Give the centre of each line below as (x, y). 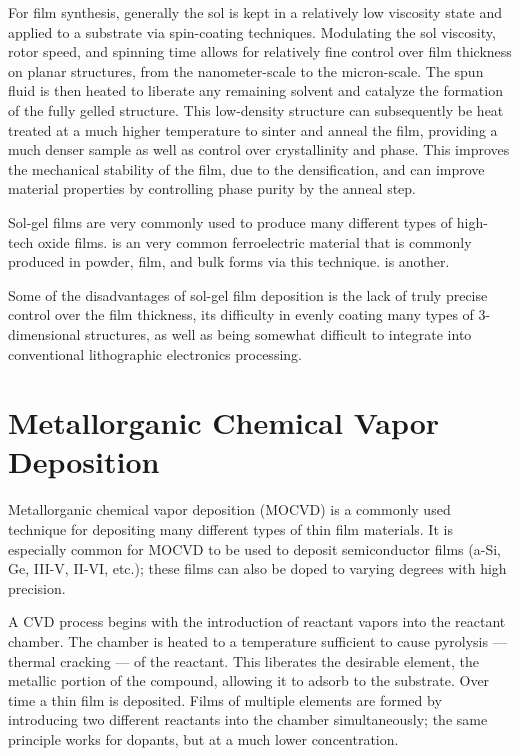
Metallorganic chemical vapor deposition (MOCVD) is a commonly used (229, 509)
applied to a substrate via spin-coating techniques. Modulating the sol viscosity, (252, 31)
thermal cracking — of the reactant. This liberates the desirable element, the (243, 660)
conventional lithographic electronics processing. (155, 353)
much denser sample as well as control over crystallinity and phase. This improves (259, 149)
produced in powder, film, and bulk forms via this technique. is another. (229, 261)
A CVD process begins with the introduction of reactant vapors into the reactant (257, 621)
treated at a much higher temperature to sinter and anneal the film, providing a (253, 129)
